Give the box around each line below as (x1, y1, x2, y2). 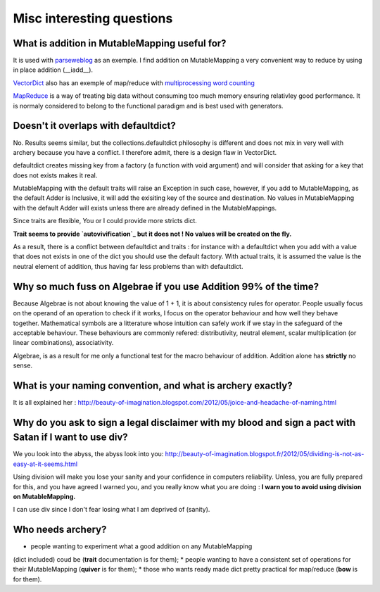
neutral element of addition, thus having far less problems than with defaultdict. (13, 262, 243, 270)
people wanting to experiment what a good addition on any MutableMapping (30, 542, 253, 550)
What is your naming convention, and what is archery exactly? (13, 379, 293, 391)
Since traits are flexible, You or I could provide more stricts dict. (13, 217, 197, 225)
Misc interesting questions (13, 11, 173, 26)
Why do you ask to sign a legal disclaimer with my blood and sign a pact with (13, 416, 355, 429)
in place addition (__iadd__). (13, 65, 94, 74)
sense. (13, 361, 33, 370)
